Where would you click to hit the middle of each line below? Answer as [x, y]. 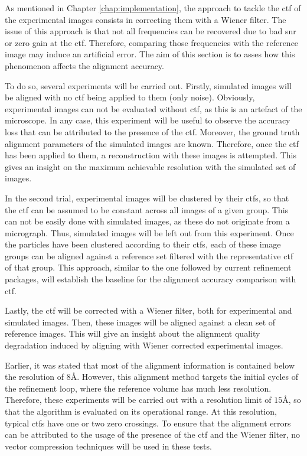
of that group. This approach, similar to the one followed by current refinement [148, 267]
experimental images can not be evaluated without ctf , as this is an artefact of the [153, 108]
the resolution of [35, 377]
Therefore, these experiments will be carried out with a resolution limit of [138, 400]
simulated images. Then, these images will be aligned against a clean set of [140, 322]
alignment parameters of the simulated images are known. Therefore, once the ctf [152, 143]
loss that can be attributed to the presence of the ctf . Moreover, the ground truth [152, 131]
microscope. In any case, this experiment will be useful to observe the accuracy [148, 120]
